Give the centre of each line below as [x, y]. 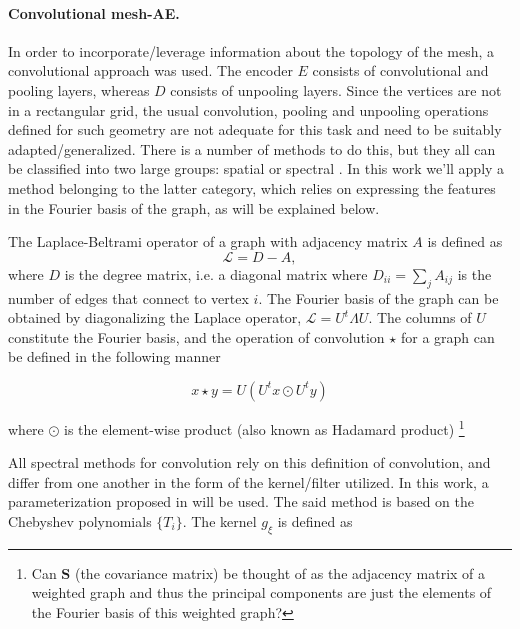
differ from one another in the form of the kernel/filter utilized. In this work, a [248, 481]
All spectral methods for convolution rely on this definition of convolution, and [249, 462]
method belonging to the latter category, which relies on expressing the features [252, 187]
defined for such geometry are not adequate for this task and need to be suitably [255, 129]
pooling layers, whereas [79, 89]
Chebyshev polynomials [80, 520]
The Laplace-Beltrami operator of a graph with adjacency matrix [208, 241]
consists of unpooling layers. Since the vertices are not [336, 89]
